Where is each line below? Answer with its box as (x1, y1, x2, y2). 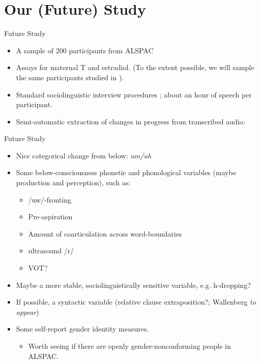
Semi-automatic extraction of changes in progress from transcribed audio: (16, 116, 245, 126)
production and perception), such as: (16, 177, 131, 188)
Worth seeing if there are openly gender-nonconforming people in (28, 341, 231, 351)
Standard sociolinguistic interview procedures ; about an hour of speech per (16, 89, 252, 100)
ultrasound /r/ (28, 245, 74, 256)
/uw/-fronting (28, 194, 72, 205)
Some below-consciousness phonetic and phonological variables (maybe (16, 167, 236, 178)
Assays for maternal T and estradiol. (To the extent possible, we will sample (16, 62, 254, 73)
